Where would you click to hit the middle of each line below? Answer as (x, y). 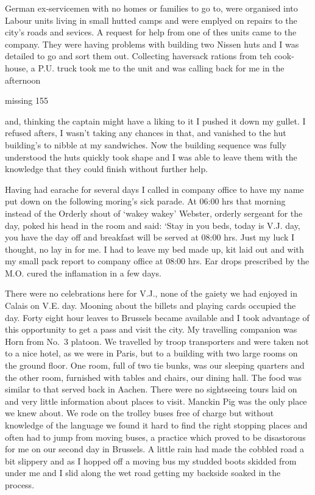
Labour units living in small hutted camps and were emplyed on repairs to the (151, 20)
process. (20, 484)
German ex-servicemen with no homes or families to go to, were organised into (151, 8)
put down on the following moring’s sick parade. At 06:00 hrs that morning (145, 201)
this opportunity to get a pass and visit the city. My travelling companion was (151, 329)
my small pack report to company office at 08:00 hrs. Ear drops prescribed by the (157, 261)
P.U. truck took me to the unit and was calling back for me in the (161, 67)
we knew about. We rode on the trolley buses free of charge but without (140, 413)
